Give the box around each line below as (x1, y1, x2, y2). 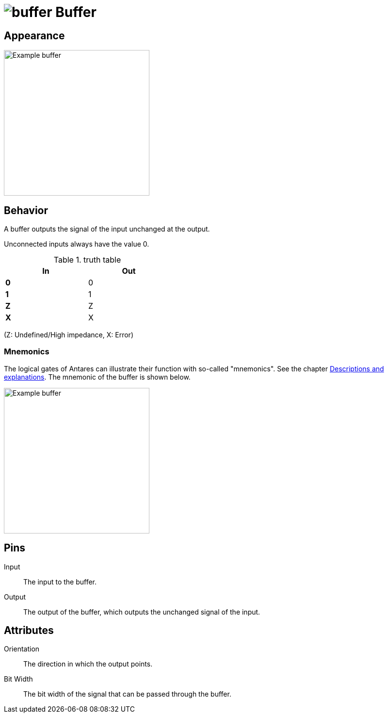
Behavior (4, 204, 48, 217)
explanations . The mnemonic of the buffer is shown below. (4, 372, 191, 381)
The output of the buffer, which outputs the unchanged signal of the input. (23, 607, 260, 616)
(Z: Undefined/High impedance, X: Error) (4, 331, 133, 339)
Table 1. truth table (53, 255, 121, 265)
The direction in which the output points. (23, 660, 153, 668)
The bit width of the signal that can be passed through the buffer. (23, 690, 231, 699)
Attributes (4, 624, 54, 637)
